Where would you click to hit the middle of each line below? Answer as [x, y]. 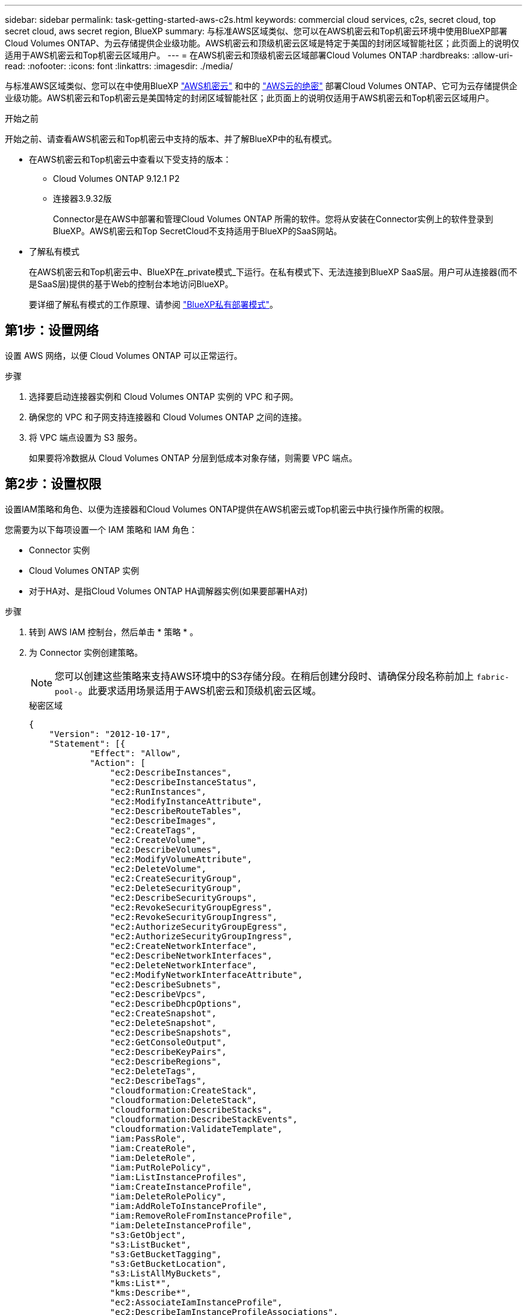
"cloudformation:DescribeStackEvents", [204, 1119]
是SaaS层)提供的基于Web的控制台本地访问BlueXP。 [131, 284]
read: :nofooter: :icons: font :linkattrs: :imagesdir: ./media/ [119, 66]
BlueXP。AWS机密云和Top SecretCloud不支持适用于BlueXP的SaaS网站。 [198, 231]
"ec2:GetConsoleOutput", [168, 1042]
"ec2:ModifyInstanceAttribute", [186, 801]
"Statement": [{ [87, 743]
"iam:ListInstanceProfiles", [178, 1177]
